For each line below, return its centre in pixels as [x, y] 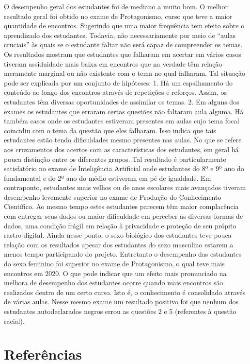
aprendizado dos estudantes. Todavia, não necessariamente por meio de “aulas [120, 35]
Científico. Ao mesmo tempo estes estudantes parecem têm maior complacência [121, 206]
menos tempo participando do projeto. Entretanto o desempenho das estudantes [123, 254]
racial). [14, 321]
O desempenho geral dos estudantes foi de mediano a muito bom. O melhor [116, 6]
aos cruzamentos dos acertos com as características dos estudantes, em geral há [121, 149]
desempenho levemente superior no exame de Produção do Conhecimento [113, 197]
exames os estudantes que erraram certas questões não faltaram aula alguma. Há [124, 111]
